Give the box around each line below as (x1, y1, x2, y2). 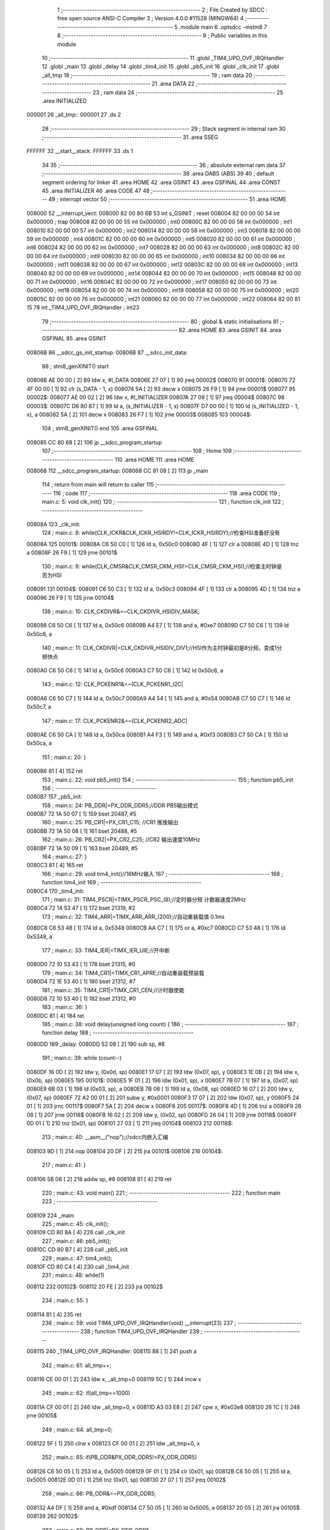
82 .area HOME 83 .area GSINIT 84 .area (178, 326, 281, 334)
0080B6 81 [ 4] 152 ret (26, 767, 83, 775)
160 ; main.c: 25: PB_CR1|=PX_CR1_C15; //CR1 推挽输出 (42, 819, 179, 826)
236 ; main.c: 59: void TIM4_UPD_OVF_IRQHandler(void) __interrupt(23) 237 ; (42, 1319, 237, 1326)
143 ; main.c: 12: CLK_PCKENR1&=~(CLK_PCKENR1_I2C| (42, 681, 183, 688)
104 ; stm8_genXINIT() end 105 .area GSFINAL (42, 425, 158, 432)
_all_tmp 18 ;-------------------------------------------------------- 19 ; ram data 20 (42, 71, 252, 79)
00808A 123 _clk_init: (26, 520, 81, 528)
